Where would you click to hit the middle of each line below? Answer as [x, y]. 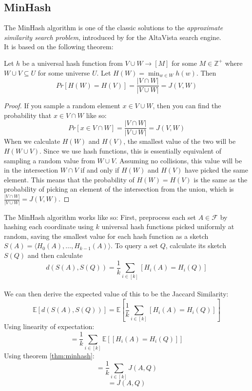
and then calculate [55, 255]
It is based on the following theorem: [59, 47]
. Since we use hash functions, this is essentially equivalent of [131, 151]
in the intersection [31, 170]
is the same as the [221, 179]
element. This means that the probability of [69, 179]
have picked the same [217, 170]
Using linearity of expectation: [49, 326]
